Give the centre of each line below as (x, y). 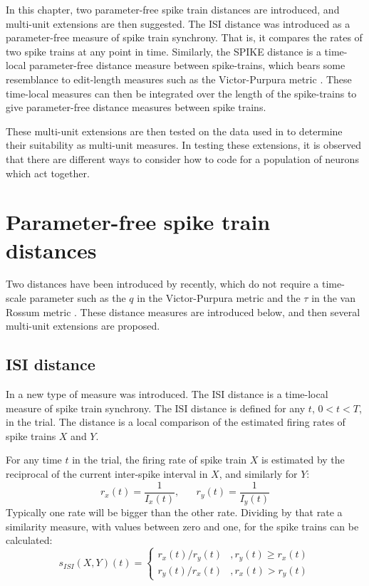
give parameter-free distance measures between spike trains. (136, 107)
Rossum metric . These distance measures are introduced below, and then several (183, 312)
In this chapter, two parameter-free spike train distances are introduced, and (173, 9)
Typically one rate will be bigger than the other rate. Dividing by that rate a (174, 512)
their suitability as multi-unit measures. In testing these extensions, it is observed (184, 145)
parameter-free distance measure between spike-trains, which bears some (187, 65)
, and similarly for (258, 473)
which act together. (48, 173)
